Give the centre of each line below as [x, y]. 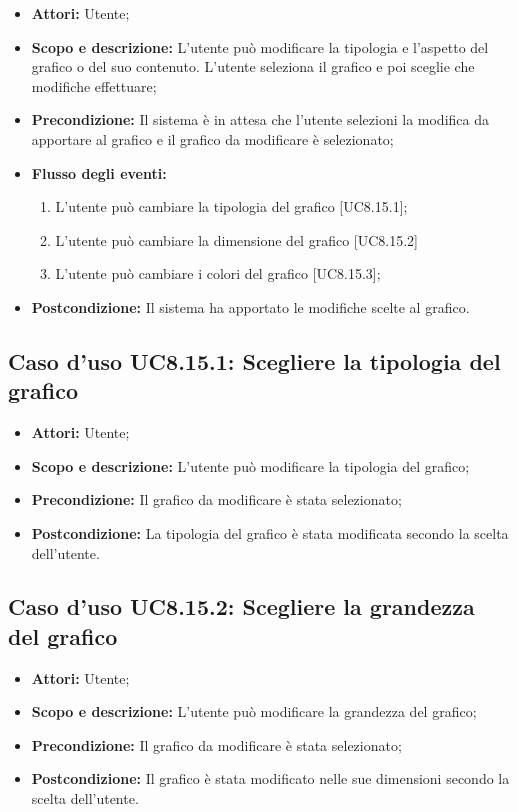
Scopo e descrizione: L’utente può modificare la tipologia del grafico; [250, 465]
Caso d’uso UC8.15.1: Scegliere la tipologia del [254, 360]
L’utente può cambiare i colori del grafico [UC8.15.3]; [218, 273]
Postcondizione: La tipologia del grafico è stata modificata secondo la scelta [270, 532]
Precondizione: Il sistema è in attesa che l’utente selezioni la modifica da [260, 119]
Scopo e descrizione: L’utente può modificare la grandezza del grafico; [254, 711]
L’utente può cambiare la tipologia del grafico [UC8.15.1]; [231, 206]
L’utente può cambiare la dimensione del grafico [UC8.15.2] [236, 239]
